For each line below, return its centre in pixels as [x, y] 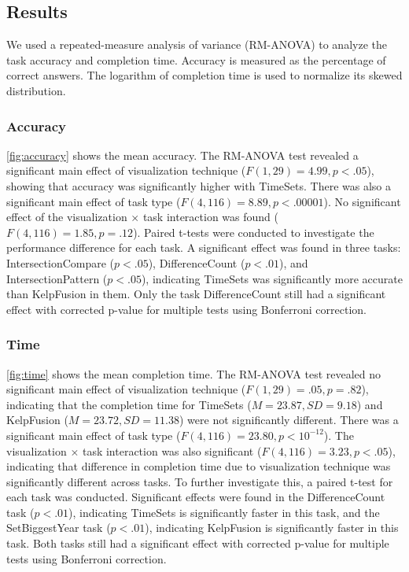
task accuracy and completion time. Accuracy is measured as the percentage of [196, 59]
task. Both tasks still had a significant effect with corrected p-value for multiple [198, 543]
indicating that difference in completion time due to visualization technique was [199, 466]
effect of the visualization [67, 217]
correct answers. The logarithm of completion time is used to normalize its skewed [204, 75]
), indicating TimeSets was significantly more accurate [272, 278]
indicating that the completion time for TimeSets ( [129, 404]
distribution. [36, 90]
